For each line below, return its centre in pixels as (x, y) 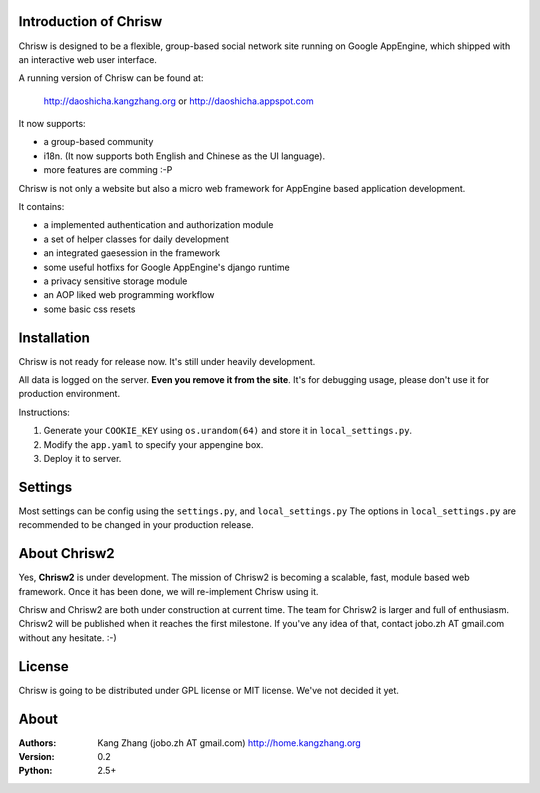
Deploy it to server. (82, 459)
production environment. (69, 394)
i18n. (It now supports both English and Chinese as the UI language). (184, 156)
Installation (54, 337)
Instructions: (44, 412)
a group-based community (98, 142)
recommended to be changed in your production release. (136, 525)
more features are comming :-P (108, 170)
